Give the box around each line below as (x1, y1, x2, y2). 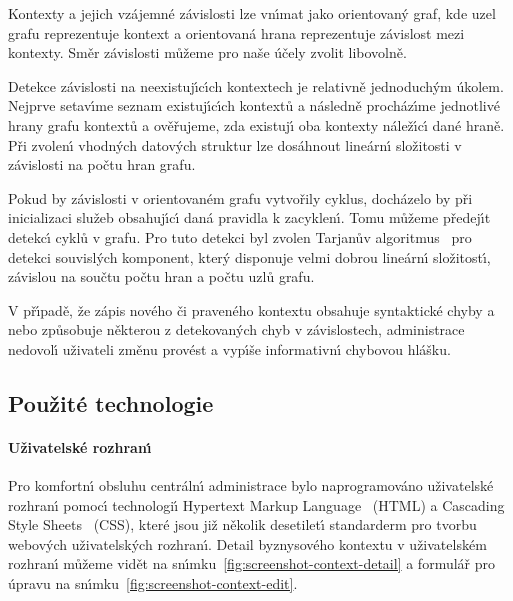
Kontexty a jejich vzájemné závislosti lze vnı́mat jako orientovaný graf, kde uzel (8, 3, 496, 23)
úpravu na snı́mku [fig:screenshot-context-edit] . (8, 573, 298, 594)
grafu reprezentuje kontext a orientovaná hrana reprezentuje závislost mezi (8, 22, 465, 43)
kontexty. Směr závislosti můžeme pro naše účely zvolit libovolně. (8, 42, 407, 63)
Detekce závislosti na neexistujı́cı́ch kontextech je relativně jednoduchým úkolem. (8, 75, 504, 96)
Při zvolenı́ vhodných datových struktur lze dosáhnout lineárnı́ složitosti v (8, 134, 462, 155)
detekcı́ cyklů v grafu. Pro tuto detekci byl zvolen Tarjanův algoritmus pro (8, 226, 472, 247)
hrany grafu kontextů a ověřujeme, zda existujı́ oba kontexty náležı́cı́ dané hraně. (8, 114, 505, 135)
